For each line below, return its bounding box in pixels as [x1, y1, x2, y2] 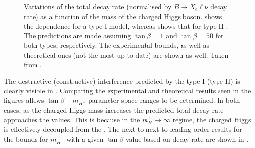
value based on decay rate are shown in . [125, 133, 249, 144]
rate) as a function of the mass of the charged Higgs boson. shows [24, 11, 222, 21]
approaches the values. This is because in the [4, 114, 140, 124]
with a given [66, 133, 104, 144]
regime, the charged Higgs [172, 114, 251, 124]
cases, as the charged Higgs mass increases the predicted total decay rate [4, 105, 224, 115]
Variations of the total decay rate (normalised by [24, 1, 172, 11]
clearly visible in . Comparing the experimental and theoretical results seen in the [4, 85, 251, 95]
